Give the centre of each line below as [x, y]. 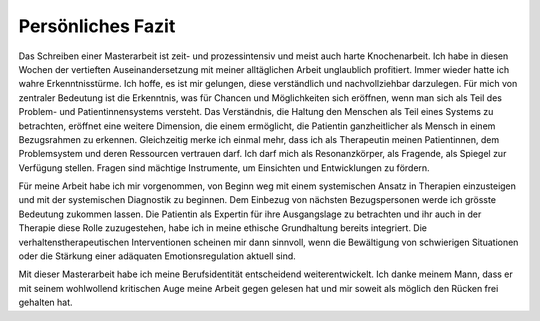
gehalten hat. [46, 302]
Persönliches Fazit [97, 26]
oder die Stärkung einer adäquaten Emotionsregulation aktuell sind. [157, 256]
